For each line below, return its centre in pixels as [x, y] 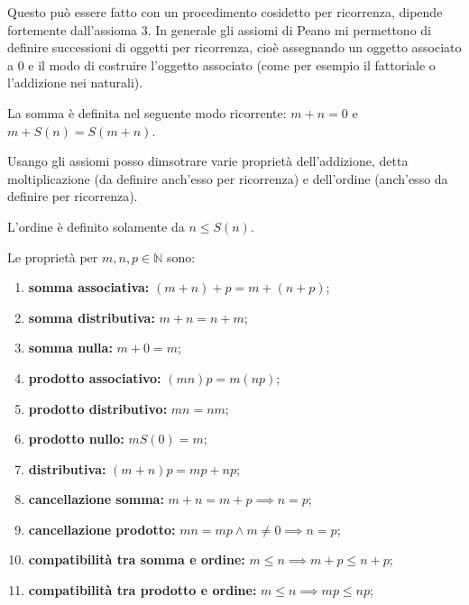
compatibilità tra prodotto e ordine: [143, 590]
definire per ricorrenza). [73, 196]
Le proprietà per [53, 257]
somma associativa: [89, 287]
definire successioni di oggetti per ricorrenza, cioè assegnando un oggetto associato [234, 47]
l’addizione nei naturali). [75, 82]
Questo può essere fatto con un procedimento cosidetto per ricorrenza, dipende [225, 12]
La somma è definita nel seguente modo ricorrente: [147, 112]
